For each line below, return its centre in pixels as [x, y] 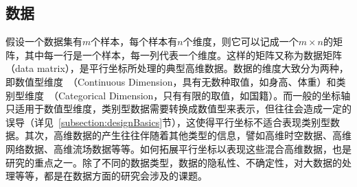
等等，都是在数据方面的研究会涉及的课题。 [111, 176]
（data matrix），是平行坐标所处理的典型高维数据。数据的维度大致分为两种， [177, 68]
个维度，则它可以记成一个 [241, 41]
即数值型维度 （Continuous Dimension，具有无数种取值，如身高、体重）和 [171, 81]
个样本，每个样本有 [134, 41]
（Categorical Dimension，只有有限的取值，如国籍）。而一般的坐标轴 [199, 95]
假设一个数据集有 [44, 41]
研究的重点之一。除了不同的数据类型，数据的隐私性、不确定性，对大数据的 [174, 162]
